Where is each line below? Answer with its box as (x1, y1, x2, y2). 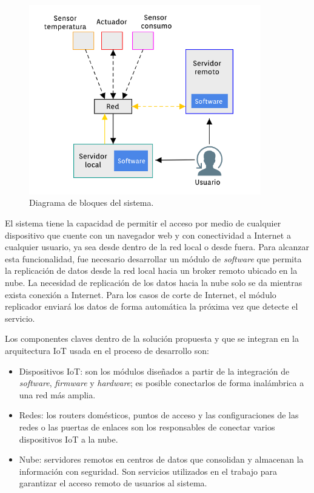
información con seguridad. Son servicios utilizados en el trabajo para (19, 464, 278, 477)
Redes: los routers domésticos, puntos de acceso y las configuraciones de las (19, 409, 299, 421)
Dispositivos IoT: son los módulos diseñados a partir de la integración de (19, 364, 290, 377)
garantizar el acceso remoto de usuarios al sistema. (19, 477, 207, 489)
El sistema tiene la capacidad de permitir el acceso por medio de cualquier (5, 217, 281, 229)
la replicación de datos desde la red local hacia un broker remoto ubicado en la (5, 264, 298, 277)
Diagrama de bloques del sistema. (29, 196, 154, 209)
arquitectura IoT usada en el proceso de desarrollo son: (5, 344, 209, 356)
